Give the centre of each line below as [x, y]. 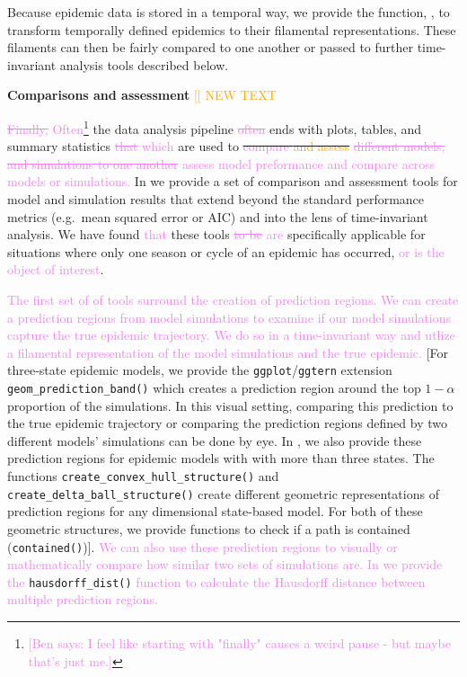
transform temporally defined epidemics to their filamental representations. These [232, 29]
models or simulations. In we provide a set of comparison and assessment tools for [233, 181]
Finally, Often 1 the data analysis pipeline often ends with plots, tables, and [215, 127]
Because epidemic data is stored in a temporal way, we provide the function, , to [229, 12]
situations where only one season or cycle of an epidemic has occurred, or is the [226, 251]
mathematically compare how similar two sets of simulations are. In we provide [225, 564]
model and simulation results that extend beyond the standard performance [216, 199]
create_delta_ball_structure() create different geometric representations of [223, 493]
